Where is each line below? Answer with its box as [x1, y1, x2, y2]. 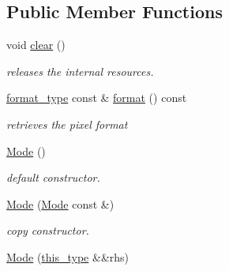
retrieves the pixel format [6, 115, 128, 132]
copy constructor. [6, 222, 89, 239]
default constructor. [6, 169, 100, 186]
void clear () [6, 36, 66, 53]
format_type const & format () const [6, 89, 187, 106]
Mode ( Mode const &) [6, 195, 114, 212]
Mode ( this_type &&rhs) [6, 248, 130, 265]
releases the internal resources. [6, 62, 154, 79]
